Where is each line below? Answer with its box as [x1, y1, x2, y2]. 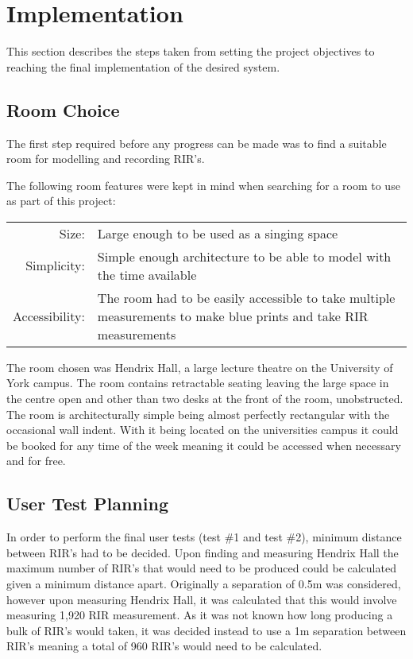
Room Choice [6, 97, 120, 122]
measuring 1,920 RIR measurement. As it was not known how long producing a [6, 607, 393, 623]
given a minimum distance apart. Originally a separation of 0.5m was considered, [6, 576, 401, 592]
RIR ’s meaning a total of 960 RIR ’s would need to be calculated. [6, 638, 322, 654]
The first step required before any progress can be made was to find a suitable [6, 134, 387, 151]
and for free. [6, 452, 66, 469]
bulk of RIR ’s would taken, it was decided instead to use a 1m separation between [6, 622, 407, 638]
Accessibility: [13, 306, 85, 325]
